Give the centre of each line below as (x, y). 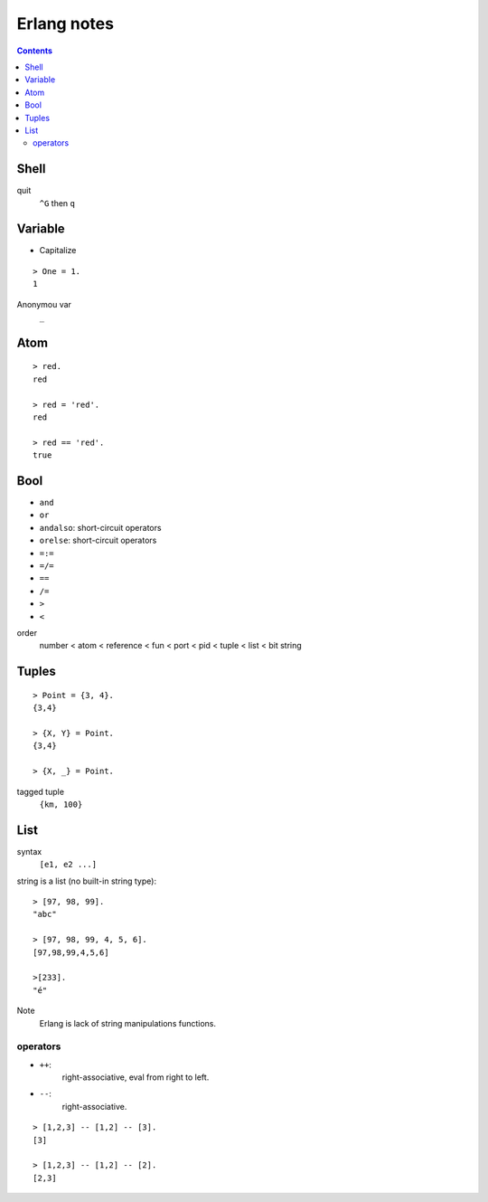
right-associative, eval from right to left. (136, 1077)
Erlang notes (66, 24)
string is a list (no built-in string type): (87, 881)
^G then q (57, 203)
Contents (35, 51)
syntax (29, 851)
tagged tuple (41, 791)
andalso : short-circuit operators (100, 527)
